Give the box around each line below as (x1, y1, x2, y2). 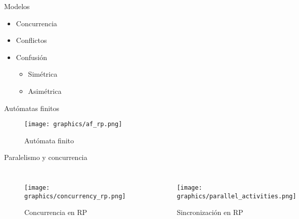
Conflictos (16, 35, 47, 45)
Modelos (4, 1, 30, 11)
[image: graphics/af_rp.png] (24, 121, 122, 128)
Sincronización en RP (177, 207, 243, 217)
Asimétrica (28, 85, 62, 96)
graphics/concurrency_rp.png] (24, 192, 126, 200)
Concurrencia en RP (24, 207, 88, 217)
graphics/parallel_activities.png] (177, 192, 296, 200)
